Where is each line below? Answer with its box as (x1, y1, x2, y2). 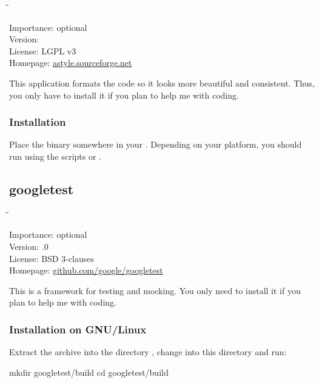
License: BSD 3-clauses (9, 252, 94, 264)
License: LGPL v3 (9, 44, 76, 57)
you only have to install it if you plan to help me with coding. (9, 88, 239, 101)
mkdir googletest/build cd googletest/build (9, 365, 169, 378)
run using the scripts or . (9, 149, 102, 162)
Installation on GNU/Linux (9, 321, 147, 336)
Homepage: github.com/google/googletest (9, 264, 163, 277)
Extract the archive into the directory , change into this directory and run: (9, 345, 287, 358)
